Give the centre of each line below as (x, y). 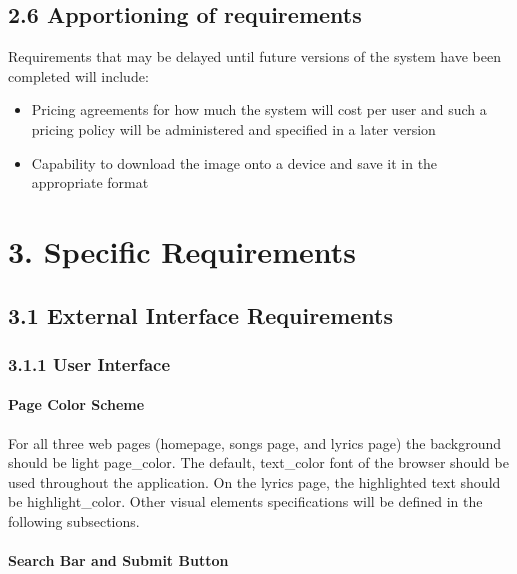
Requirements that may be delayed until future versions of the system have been (254, 56)
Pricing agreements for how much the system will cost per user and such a (259, 109)
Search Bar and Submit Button (118, 560)
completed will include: (78, 75)
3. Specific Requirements (182, 250)
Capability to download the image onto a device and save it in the (234, 162)
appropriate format (90, 182)
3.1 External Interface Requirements (201, 314)
